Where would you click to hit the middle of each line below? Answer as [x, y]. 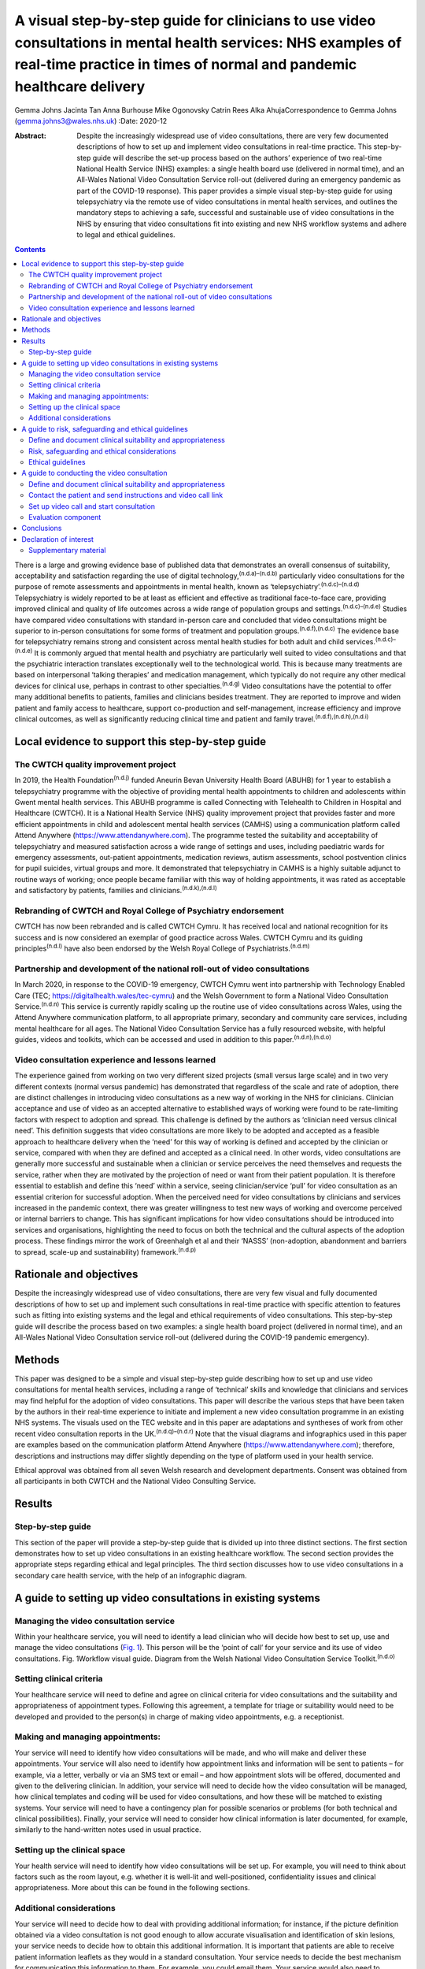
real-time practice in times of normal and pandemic [186, 65]
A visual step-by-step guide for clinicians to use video [195, 20]
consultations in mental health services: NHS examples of [208, 43]
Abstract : [30, 135]
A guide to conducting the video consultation [94, 473]
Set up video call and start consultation [92, 506]
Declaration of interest [58, 539]
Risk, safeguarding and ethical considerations [102, 451]
